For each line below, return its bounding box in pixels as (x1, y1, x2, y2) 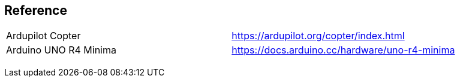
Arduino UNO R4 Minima (6, 44, 116, 56)
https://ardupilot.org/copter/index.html (231, 30, 405, 42)
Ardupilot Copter (6, 30, 81, 42)
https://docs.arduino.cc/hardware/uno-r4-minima (231, 44, 455, 56)
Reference (4, 3, 67, 18)
